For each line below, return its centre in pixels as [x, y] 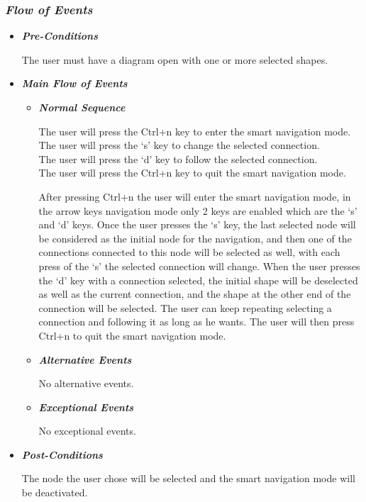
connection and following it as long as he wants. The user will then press [196, 322]
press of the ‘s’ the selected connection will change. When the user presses [199, 266]
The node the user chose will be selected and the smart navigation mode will [188, 478]
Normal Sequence [82, 107]
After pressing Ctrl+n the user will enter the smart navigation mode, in [195, 196]
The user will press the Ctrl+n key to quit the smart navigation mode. [192, 173]
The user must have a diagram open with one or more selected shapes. [175, 59]
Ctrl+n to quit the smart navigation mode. [132, 335]
